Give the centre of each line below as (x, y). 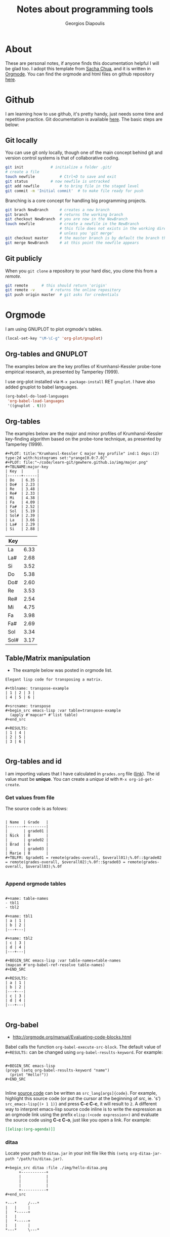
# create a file (22, 172)
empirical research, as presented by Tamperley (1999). (62, 372)
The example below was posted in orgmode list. (62, 670)
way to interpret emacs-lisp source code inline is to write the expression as (83, 1109)
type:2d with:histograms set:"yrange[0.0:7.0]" (56, 458)
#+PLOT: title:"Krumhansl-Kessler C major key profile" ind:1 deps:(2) (82, 454)
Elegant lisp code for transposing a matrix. (54, 680)
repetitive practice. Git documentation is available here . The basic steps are (84, 119)
